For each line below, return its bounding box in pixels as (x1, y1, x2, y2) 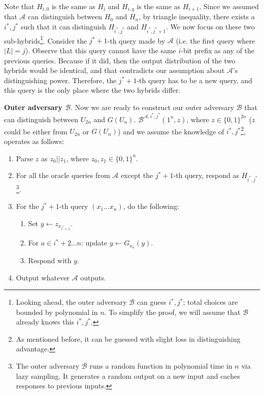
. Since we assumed (199, 1, 259, 11)
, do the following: (123, 201, 180, 211)
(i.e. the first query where (176, 35, 255, 46)
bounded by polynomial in (16, 306, 98, 317)
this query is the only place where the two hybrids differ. (4, 85, 181, 95)
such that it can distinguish (20, 21, 106, 32)
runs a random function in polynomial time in (89, 361, 233, 371)
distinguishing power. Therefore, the (4, 75, 117, 85)
